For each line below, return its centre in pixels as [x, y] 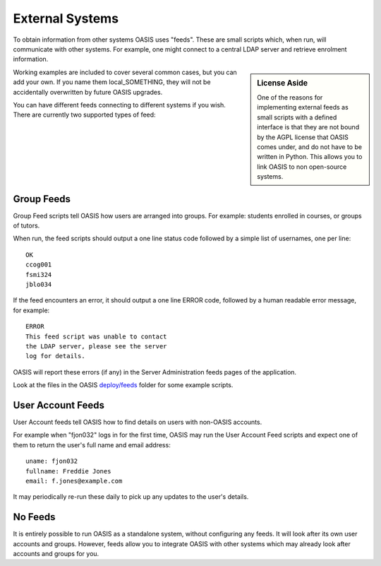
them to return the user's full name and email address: [92, 444]
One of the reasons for [290, 97]
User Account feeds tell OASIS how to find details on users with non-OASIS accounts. [138, 422]
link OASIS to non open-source [302, 167]
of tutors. [26, 225]
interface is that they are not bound [308, 127]
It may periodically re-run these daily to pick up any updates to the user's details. [131, 497]
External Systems [66, 18]
